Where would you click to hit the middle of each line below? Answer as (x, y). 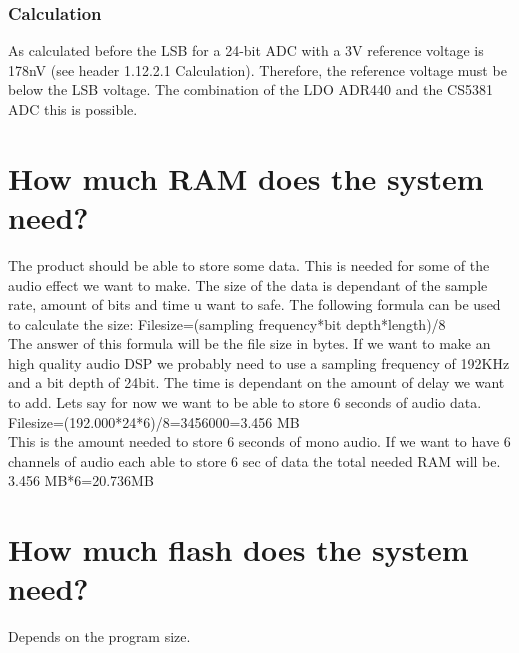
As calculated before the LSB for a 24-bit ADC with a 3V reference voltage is (246, 50)
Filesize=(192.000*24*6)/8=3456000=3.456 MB (154, 421)
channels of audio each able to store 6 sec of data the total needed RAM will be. (254, 460)
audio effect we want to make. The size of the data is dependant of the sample (248, 284)
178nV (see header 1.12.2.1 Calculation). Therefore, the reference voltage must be (257, 69)
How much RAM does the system (246, 177)
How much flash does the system (238, 549)
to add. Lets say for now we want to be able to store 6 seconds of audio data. (245, 402)
